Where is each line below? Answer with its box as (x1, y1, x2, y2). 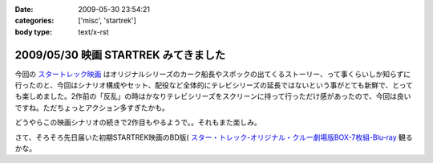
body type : (14, 26, 52, 36)
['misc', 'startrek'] (78, 16, 136, 26)
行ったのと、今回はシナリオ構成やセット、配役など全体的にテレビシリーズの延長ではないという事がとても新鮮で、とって (14, 80, 413, 90)
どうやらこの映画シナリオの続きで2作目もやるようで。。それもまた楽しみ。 (14, 117, 261, 128)
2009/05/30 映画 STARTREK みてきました (14, 48, 226, 62)
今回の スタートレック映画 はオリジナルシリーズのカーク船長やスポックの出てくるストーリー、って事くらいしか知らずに (14, 69, 411, 79)
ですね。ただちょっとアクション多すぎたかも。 (14, 103, 170, 112)
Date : (14, 5, 34, 14)
